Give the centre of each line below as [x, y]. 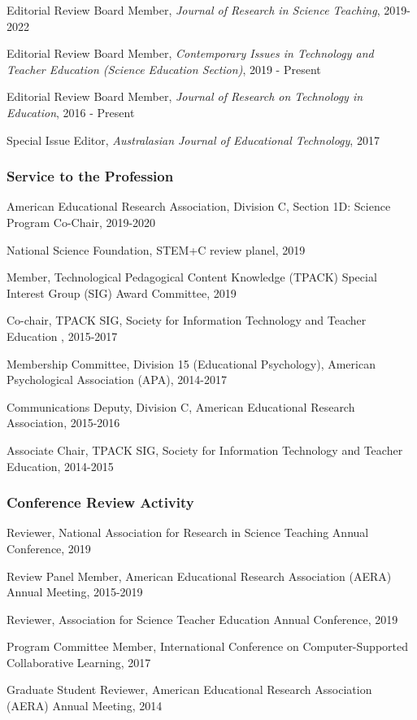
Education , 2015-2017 [62, 336]
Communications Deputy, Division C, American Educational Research [181, 406]
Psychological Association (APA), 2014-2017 [117, 380]
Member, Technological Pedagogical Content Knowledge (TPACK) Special [192, 277]
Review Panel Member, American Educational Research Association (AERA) [199, 576]
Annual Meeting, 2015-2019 [75, 592]
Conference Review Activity [100, 502]
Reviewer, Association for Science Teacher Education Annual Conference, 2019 [202, 619]
